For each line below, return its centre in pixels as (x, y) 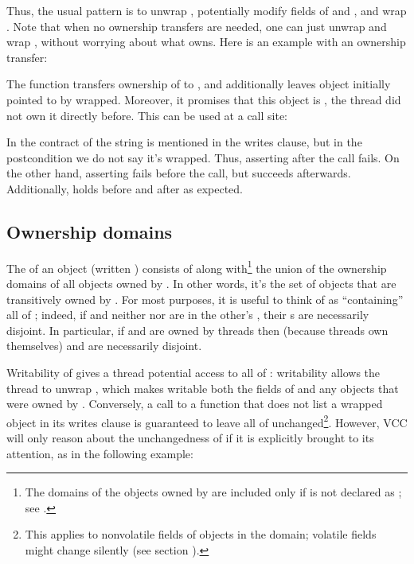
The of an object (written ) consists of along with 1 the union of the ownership (197, 266)
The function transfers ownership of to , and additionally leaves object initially (199, 84)
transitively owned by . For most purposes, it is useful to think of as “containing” (205, 299)
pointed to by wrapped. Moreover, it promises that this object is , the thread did (204, 99)
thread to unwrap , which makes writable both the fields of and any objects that (203, 388)
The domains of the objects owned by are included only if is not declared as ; (213, 492)
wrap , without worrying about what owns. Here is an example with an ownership (206, 42)
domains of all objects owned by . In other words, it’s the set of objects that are (201, 283)
